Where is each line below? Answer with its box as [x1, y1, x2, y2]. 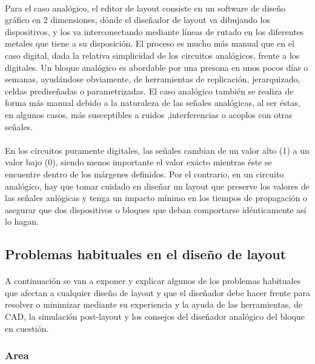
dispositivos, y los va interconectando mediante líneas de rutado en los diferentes [5, 25, 304, 38]
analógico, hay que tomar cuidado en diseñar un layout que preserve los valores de [5, 179, 310, 192]
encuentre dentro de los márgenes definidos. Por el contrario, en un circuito [5, 167, 284, 180]
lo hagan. [5, 215, 39, 228]
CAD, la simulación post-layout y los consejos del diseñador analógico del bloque [5, 310, 305, 323]
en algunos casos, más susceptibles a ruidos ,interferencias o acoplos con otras [5, 108, 293, 121]
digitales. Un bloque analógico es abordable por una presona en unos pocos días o [5, 61, 308, 73]
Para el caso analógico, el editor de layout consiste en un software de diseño [5, 1, 286, 14]
